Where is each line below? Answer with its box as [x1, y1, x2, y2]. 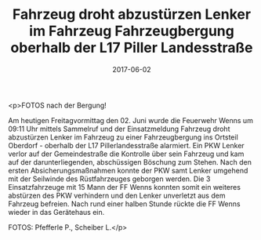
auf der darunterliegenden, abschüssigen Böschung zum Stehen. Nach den [8, 157, 252, 166]
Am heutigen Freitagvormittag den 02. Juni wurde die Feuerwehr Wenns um [8, 115, 253, 125]
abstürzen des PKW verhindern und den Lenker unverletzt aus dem [8, 191, 226, 200]
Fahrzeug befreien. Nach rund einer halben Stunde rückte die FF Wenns [8, 198, 241, 209]
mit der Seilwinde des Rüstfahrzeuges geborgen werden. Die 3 [8, 174, 211, 184]
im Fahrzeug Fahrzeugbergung [28, 22, 235, 40]
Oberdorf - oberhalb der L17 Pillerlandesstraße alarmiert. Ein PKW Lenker [8, 140, 245, 150]
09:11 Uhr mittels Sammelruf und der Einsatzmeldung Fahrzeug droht [8, 124, 230, 133]
